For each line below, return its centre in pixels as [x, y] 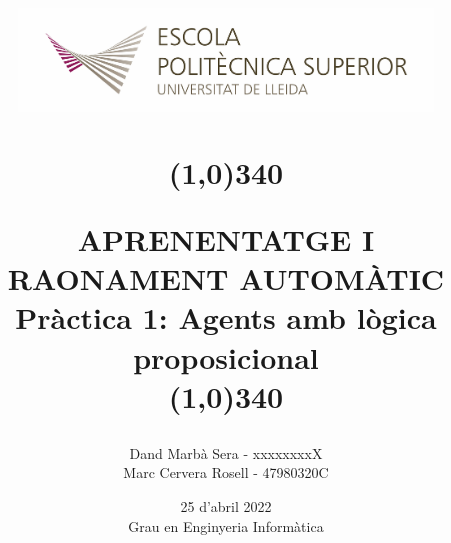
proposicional [226, 356]
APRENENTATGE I [226, 238]
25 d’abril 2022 [226, 506]
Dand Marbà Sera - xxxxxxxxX [226, 452]
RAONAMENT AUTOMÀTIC [226, 278]
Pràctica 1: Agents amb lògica [226, 317]
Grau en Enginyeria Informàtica [226, 525]
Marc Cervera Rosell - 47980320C [226, 472]
